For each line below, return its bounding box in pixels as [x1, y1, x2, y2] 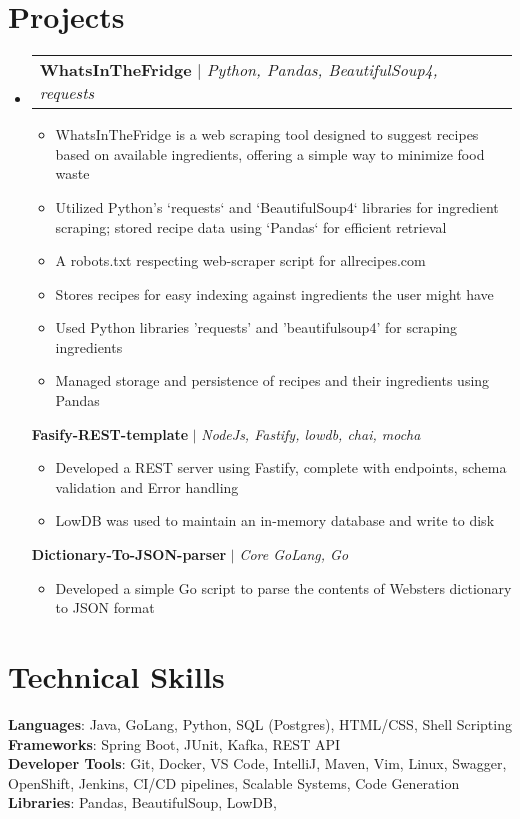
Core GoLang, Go [239, 544, 349, 565]
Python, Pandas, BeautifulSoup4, [206, 58, 438, 82]
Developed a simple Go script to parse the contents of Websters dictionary [55, 577, 512, 598]
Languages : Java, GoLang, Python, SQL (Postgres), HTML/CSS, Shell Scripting [8, 713, 512, 734]
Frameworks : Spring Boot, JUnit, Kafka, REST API [8, 733, 341, 754]
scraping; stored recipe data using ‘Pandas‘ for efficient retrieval [55, 216, 447, 237]
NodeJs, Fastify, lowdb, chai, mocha [201, 423, 421, 444]
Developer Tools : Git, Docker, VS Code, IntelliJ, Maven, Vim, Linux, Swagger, [8, 753, 507, 774]
